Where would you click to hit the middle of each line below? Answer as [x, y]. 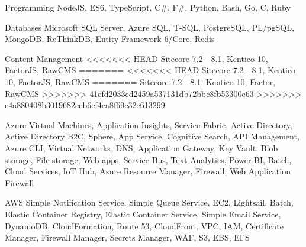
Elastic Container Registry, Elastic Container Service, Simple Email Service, [143, 214]
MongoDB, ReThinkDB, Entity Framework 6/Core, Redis [110, 39]
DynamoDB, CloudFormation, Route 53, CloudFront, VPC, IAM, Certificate [144, 225]
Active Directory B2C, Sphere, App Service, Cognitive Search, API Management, [152, 136]
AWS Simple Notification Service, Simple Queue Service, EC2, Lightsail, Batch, [149, 202]
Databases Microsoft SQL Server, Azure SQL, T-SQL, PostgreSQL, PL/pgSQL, [149, 27]
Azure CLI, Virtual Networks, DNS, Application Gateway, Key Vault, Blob [141, 147]
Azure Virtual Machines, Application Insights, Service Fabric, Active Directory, [149, 124]
